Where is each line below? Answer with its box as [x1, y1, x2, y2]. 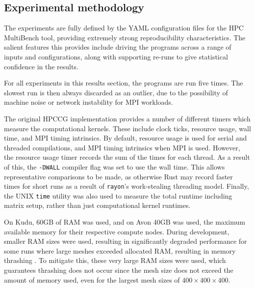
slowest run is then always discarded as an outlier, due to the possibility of [4, 87, 228, 97]
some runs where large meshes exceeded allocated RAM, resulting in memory [4, 245, 236, 256]
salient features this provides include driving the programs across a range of [4, 42, 231, 52]
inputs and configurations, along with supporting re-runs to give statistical [4, 51, 228, 61]
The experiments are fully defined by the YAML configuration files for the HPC [4, 23, 244, 33]
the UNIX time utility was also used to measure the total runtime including [4, 190, 232, 201]
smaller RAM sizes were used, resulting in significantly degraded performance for [4, 236, 247, 246]
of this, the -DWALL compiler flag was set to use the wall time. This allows [4, 161, 225, 172]
